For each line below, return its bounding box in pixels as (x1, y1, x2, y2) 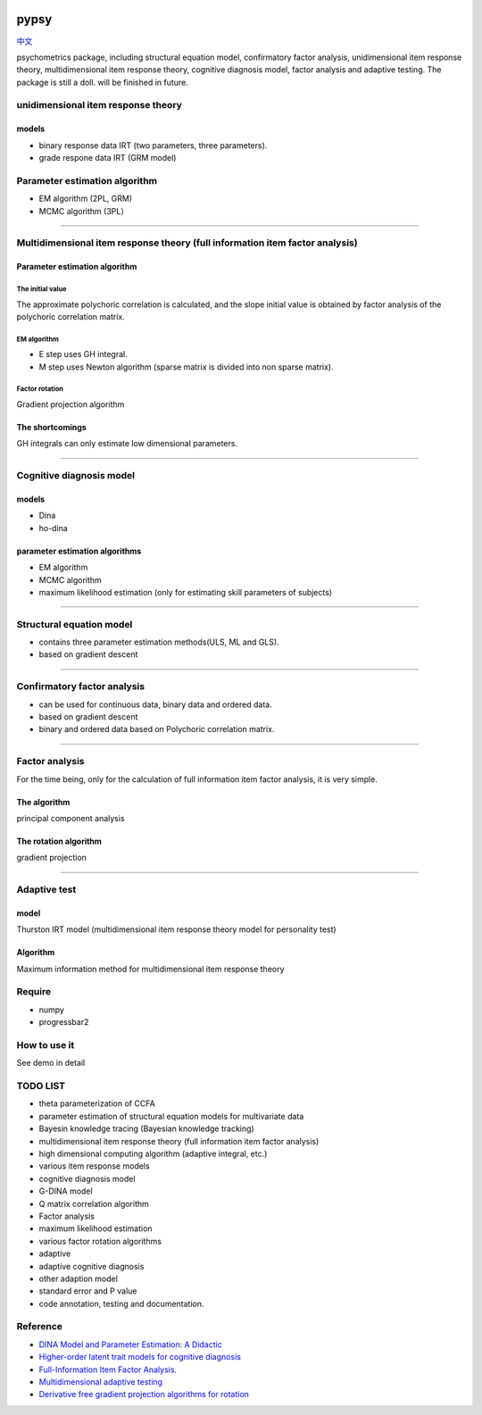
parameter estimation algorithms (16, 545, 142, 556)
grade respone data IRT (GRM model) (38, 153, 177, 163)
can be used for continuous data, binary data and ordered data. (38, 699, 272, 710)
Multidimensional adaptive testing (38, 1377, 163, 1387)
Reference (16, 1320, 62, 1333)
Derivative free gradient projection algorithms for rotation (38, 1389, 250, 1400)
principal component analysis (16, 812, 125, 823)
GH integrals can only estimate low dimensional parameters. (16, 438, 238, 449)
